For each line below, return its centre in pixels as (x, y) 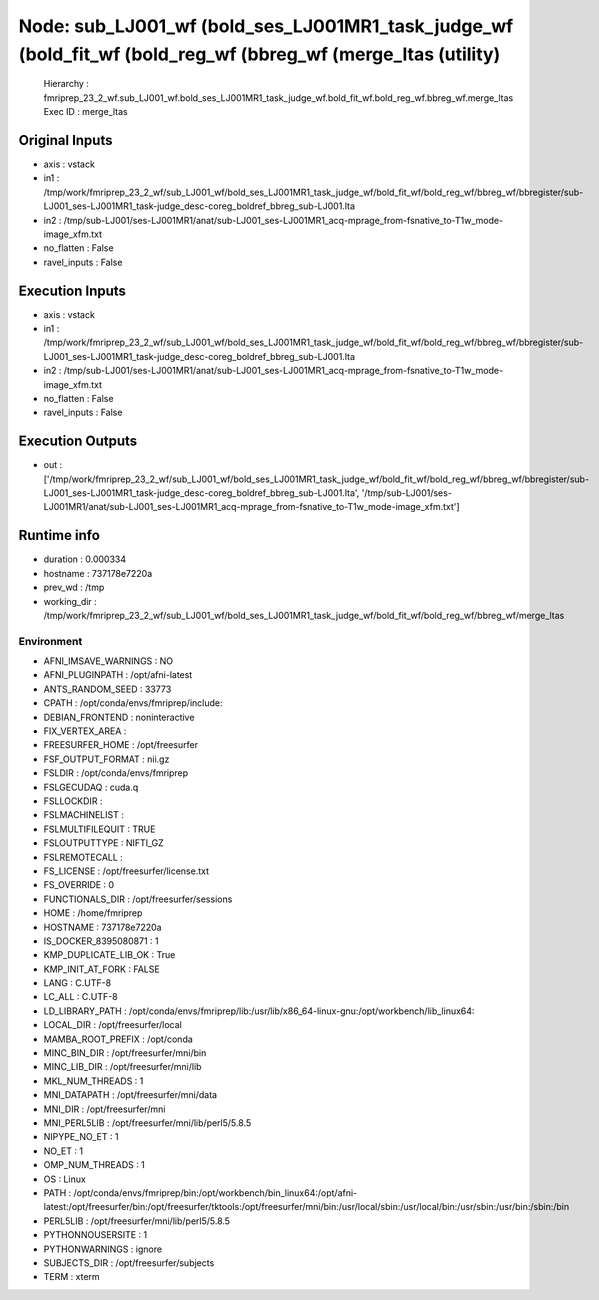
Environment (50, 641)
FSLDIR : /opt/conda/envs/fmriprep (116, 773)
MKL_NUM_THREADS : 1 (93, 1081)
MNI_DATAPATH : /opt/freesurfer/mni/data (130, 1095)
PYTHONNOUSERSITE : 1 (95, 1235)
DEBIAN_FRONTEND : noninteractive (119, 717)
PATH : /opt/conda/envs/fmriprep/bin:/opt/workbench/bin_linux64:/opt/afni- (200, 1192)
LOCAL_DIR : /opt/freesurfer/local (112, 1025)
